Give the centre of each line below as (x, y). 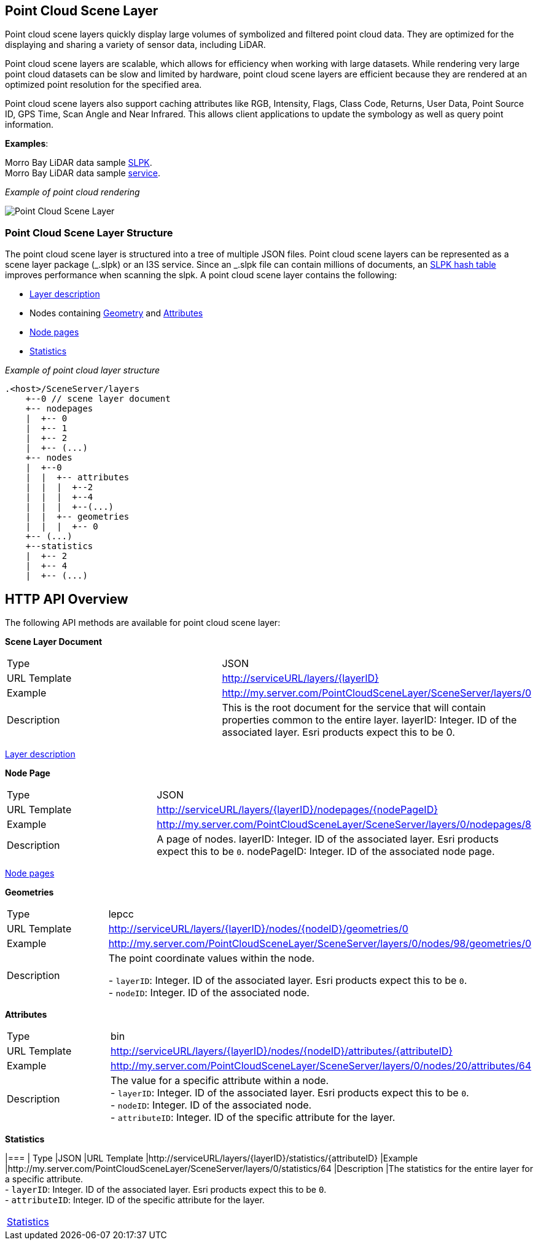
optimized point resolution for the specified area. (103, 85)
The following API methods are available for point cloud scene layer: (143, 623)
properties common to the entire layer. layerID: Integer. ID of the (369, 720)
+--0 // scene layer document (98, 399)
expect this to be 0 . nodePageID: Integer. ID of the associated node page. (326, 852)
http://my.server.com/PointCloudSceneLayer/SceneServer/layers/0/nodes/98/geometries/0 (320, 944)
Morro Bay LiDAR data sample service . (83, 173)
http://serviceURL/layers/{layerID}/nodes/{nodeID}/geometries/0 (258, 929)
